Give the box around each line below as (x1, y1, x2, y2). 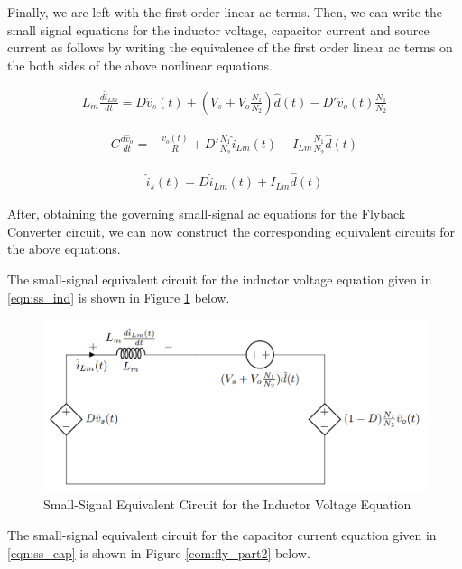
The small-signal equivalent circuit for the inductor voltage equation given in (7, 269, 432, 288)
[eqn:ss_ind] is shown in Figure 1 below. (7, 287, 230, 306)
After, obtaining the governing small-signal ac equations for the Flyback (7, 204, 406, 223)
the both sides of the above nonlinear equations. (7, 55, 273, 74)
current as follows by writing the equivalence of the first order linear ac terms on (7, 38, 453, 57)
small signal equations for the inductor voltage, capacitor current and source (7, 20, 430, 39)
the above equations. (7, 239, 121, 258)
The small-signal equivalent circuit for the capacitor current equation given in (7, 526, 437, 544)
